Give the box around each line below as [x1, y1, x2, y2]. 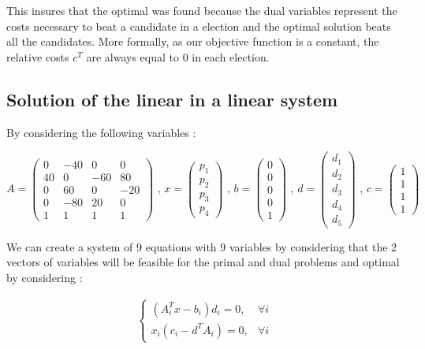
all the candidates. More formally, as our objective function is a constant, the [6, 33, 379, 50]
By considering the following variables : [6, 124, 196, 140]
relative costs [6, 48, 69, 65]
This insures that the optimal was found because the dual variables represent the [6, 2, 397, 18]
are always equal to [86, 48, 179, 65]
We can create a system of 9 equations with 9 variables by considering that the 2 [6, 238, 397, 254]
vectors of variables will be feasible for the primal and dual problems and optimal [6, 254, 400, 270]
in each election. [192, 48, 270, 65]
